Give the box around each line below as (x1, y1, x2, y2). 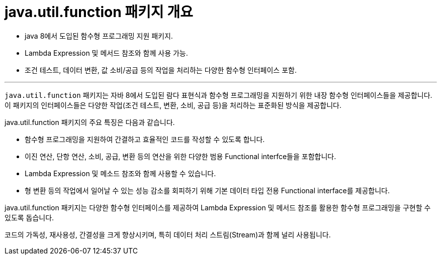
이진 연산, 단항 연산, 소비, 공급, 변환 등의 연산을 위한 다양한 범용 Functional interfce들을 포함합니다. (25, 152, 336, 161)
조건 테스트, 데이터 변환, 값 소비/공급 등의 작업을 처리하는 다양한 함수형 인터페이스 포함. (25, 65, 297, 74)
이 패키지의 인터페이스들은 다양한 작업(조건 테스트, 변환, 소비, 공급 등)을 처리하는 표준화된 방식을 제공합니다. (5, 100, 342, 109)
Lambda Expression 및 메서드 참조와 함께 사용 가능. (25, 48, 188, 57)
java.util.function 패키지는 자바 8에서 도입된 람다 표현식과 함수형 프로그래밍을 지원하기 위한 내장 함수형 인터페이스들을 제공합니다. (5, 90, 432, 99)
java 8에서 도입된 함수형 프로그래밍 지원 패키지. (25, 31, 173, 40)
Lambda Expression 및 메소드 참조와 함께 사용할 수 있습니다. (25, 169, 216, 178)
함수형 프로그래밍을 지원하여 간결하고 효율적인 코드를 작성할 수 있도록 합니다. (25, 135, 265, 144)
